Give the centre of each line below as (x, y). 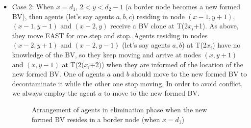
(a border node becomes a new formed (183, 6)
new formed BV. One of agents (58, 74)
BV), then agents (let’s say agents (63, 16)
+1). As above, (216, 26)
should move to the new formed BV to (189, 74)
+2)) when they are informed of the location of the (167, 64)
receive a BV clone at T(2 (149, 26)
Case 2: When (33, 6)
